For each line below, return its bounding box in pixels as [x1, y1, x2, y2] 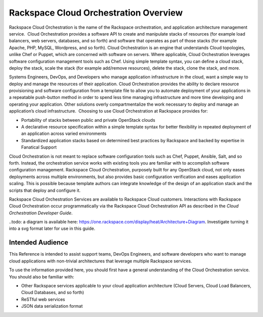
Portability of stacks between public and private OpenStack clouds [21, 117, 155, 123]
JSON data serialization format [21, 303, 83, 309]
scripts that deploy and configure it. [9, 187, 81, 193]
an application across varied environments [21, 131, 107, 136]
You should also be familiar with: [9, 274, 74, 280]
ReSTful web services [21, 296, 65, 302]
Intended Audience [9, 239, 69, 247]
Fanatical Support [21, 144, 57, 150]
